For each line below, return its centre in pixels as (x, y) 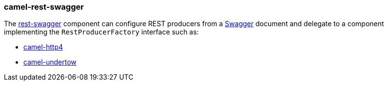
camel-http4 (43, 47)
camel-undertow (50, 62)
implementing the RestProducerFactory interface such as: (102, 32)
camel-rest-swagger (44, 7)
